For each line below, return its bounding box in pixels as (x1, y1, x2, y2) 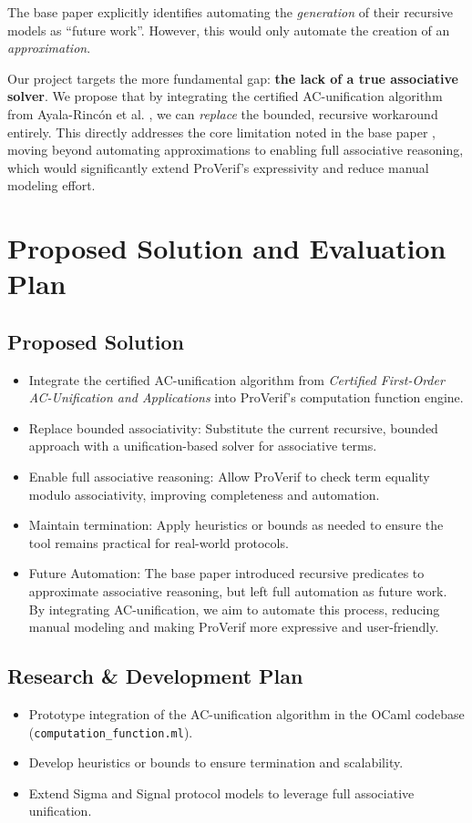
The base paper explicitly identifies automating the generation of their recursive (7, 3, 453, 21)
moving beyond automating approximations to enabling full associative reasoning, (7, 140, 464, 159)
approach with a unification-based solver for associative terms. (28, 436, 377, 455)
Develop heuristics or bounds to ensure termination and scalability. (28, 753, 404, 772)
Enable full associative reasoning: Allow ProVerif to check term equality (28, 467, 430, 486)
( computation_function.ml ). (28, 722, 193, 741)
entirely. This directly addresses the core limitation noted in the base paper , (7, 122, 436, 141)
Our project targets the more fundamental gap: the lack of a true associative (7, 68, 458, 87)
